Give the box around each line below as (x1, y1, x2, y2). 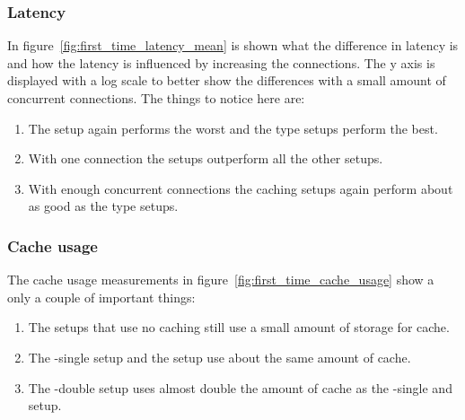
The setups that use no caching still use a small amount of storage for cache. (28, 318, 450, 337)
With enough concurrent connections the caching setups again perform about (28, 179, 453, 197)
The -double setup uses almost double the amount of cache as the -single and (28, 378, 452, 397)
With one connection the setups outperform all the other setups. (28, 149, 383, 168)
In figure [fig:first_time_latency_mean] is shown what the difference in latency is (7, 36, 459, 55)
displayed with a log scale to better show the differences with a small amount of (7, 71, 446, 90)
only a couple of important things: (7, 287, 196, 306)
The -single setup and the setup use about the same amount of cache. (28, 347, 411, 366)
